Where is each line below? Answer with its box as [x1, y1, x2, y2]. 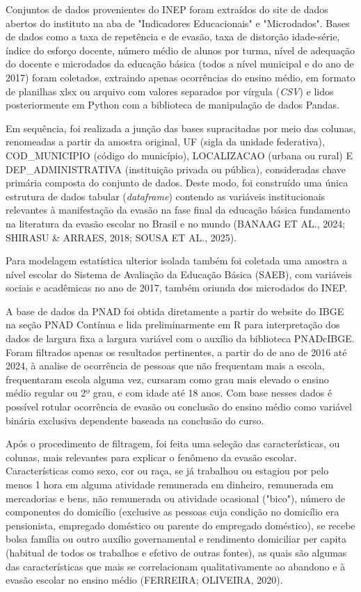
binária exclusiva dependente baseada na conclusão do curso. [6, 413, 264, 427]
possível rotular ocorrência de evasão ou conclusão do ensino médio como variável [6, 399, 352, 414]
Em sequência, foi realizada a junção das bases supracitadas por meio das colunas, [6, 120, 356, 135]
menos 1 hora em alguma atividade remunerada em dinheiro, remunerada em [6, 477, 334, 491]
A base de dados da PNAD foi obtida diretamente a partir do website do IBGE [6, 303, 344, 318]
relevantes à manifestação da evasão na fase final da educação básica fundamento [6, 202, 351, 217]
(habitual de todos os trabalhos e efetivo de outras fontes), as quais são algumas [6, 545, 347, 559]
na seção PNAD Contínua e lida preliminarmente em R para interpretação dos [6, 317, 340, 332]
